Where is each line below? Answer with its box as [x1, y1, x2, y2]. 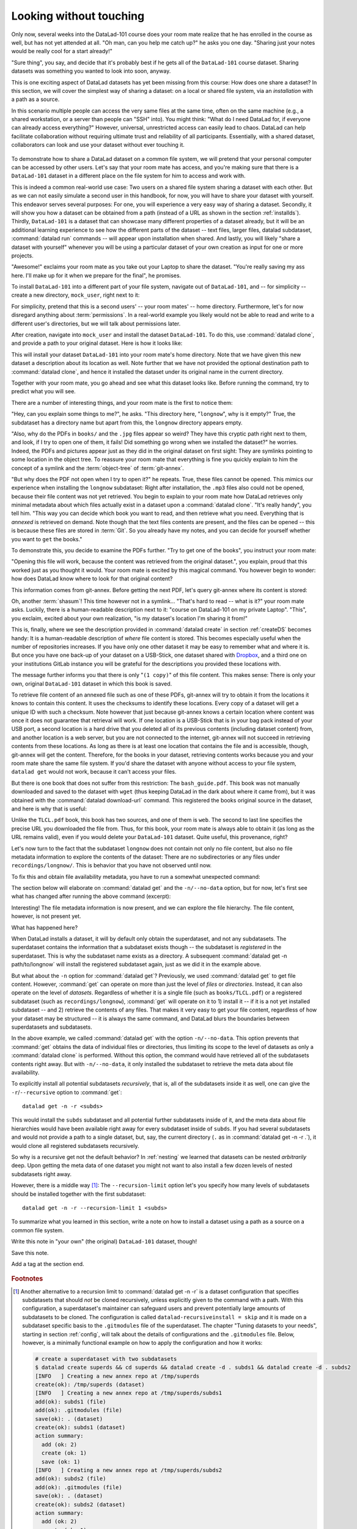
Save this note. [11, 1249, 49, 1256]
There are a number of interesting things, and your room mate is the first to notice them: [11, 399, 233, 406]
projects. [11, 251, 34, 259]
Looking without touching [11, 9, 145, 23]
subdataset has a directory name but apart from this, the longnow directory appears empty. [11, 419, 243, 426]
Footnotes [11, 1275, 43, 1283]
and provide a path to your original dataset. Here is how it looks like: [11, 339, 183, 347]
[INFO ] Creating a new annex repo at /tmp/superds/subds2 [34, 1467, 223, 1473]
